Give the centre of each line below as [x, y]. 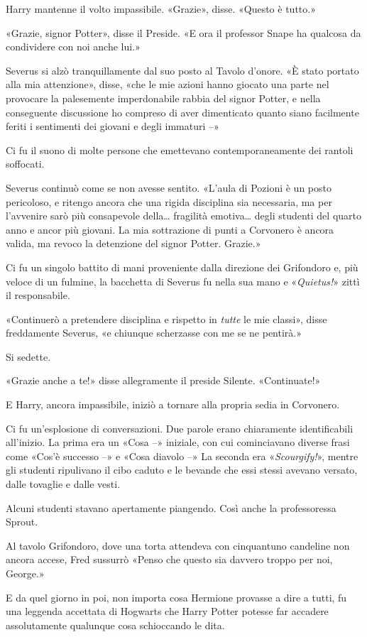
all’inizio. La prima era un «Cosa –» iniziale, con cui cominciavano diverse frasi [178, 442]
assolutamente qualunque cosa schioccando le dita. [115, 625]
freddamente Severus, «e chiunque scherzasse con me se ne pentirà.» [154, 333]
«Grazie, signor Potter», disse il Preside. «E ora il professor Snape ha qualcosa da [183, 32]
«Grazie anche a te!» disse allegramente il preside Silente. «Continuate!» [163, 380]
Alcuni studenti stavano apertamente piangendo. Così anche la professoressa [171, 507]
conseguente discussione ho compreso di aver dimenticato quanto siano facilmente [182, 112]
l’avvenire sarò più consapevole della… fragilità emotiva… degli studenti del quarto [184, 216]
